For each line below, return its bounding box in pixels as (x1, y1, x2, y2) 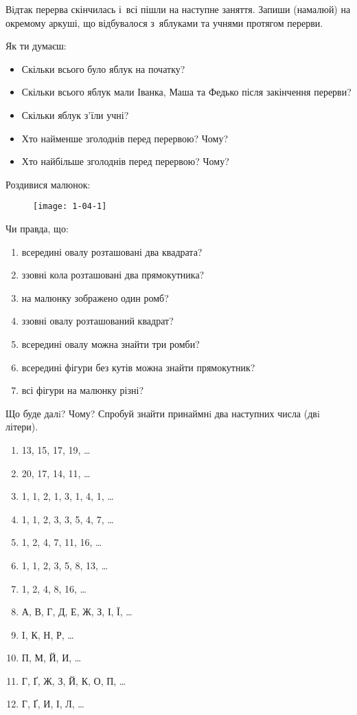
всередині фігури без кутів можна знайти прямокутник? (21, 360, 255, 374)
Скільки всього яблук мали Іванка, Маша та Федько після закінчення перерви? (21, 85, 352, 99)
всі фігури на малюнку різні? (21, 383, 144, 397)
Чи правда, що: (5, 221, 69, 235)
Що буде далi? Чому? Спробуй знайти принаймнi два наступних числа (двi (5, 406, 320, 420)
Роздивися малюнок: (5, 177, 91, 191)
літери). (5, 419, 38, 434)
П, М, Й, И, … (21, 650, 82, 665)
